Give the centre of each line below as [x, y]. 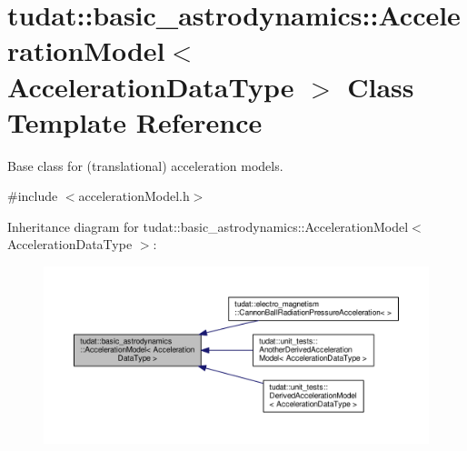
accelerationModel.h [134, 196]
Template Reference [135, 121]
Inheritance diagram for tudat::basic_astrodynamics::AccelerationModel [208, 226]
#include [33, 196]
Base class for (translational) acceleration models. [145, 165]
